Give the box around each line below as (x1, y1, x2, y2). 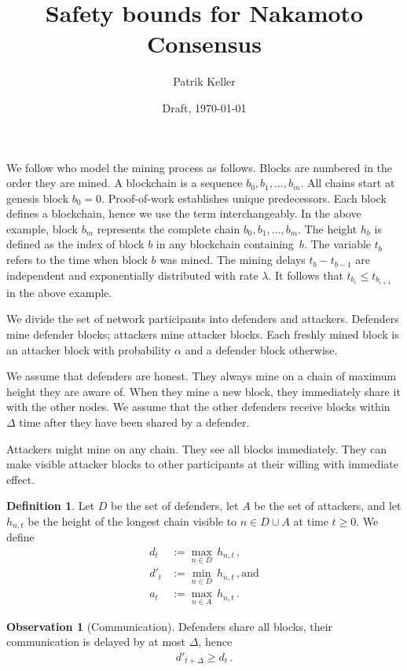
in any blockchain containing (156, 236, 294, 252)
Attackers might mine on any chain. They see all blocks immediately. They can (6, 440, 387, 456)
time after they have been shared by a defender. (19, 413, 250, 430)
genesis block (6, 189, 69, 206)
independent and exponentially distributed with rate (6, 266, 258, 283)
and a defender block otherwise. (185, 341, 338, 357)
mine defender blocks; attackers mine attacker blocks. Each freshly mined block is (6, 325, 399, 342)
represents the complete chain (97, 220, 240, 236)
